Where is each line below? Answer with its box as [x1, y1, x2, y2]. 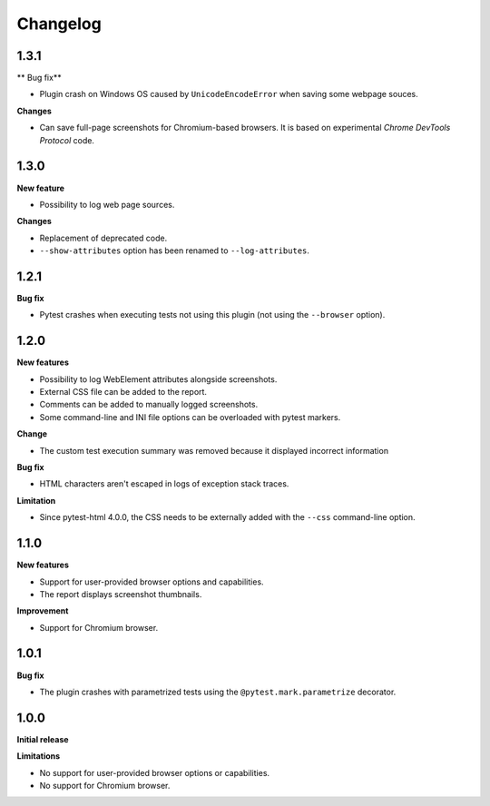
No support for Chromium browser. [39, 781, 171, 791]
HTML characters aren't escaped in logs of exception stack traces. [39, 478, 289, 489]
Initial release [16, 733, 69, 744]
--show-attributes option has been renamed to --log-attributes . [39, 245, 310, 256]
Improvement [16, 605, 69, 616]
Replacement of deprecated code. [39, 232, 168, 243]
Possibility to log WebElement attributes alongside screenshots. [39, 373, 278, 385]
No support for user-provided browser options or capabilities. [39, 767, 270, 778]
